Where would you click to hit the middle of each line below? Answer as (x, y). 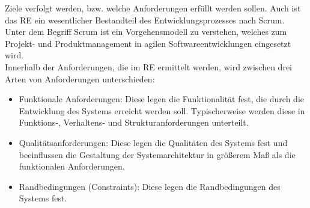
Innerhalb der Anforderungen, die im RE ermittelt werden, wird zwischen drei (148, 66)
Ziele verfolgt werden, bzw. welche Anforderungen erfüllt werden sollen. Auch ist (153, 8)
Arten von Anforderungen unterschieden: (80, 78)
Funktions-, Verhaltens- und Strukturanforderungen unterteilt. (134, 122)
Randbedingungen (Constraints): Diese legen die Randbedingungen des (150, 186)
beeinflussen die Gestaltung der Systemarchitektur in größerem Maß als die (157, 154)
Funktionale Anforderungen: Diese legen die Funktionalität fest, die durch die (162, 99)
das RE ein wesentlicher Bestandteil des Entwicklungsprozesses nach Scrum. (145, 20)
